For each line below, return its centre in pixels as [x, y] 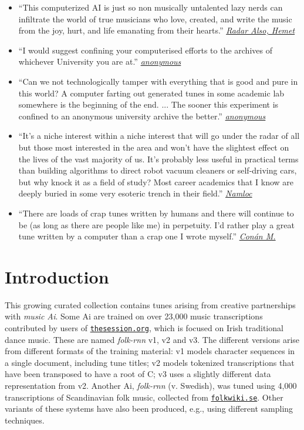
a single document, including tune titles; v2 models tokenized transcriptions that [150, 362]
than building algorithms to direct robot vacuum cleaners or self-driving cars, [158, 170]
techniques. [25, 420]
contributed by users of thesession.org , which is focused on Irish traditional [144, 328]
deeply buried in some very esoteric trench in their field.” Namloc [135, 193]
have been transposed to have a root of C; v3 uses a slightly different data [138, 374]
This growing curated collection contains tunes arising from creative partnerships [150, 304]
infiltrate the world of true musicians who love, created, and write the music [155, 19]
